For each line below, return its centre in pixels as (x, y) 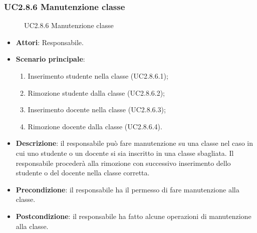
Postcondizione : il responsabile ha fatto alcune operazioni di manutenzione (134, 216)
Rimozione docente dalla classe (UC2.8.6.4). (95, 126)
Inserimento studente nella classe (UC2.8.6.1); (98, 76)
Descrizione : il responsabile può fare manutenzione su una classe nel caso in (135, 143)
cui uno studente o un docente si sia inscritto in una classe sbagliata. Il (125, 153)
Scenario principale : (50, 59)
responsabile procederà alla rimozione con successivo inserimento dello (123, 163)
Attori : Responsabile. (50, 42)
